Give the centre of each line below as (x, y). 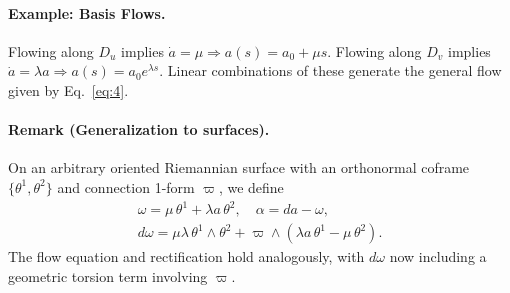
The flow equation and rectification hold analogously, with (186, 256)
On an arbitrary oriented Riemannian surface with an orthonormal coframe (239, 167)
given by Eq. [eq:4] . (68, 89)
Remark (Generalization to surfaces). (139, 129)
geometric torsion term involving (108, 275)
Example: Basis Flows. (87, 12)
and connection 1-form (126, 186)
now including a (438, 256)
